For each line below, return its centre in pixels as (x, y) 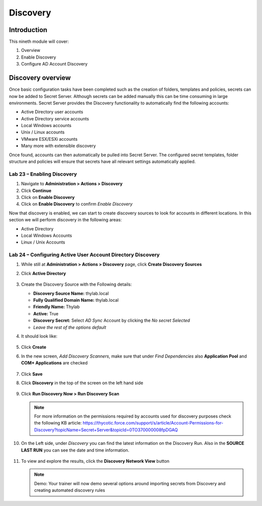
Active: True (46, 313)
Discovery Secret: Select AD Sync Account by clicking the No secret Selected (112, 321)
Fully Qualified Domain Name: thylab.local (76, 300)
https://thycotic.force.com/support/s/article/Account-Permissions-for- (153, 423)
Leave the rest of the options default (70, 327)
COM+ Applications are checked (54, 363)
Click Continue (36, 190)
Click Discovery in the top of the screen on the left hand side (82, 383)
